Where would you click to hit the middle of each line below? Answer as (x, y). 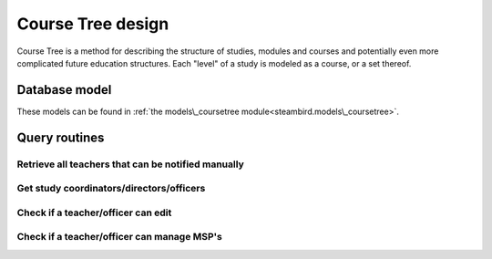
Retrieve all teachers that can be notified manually (131, 164)
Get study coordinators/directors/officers (111, 189)
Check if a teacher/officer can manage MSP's (119, 237)
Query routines (61, 137)
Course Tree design (93, 24)
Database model (64, 90)
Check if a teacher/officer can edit (94, 212)
